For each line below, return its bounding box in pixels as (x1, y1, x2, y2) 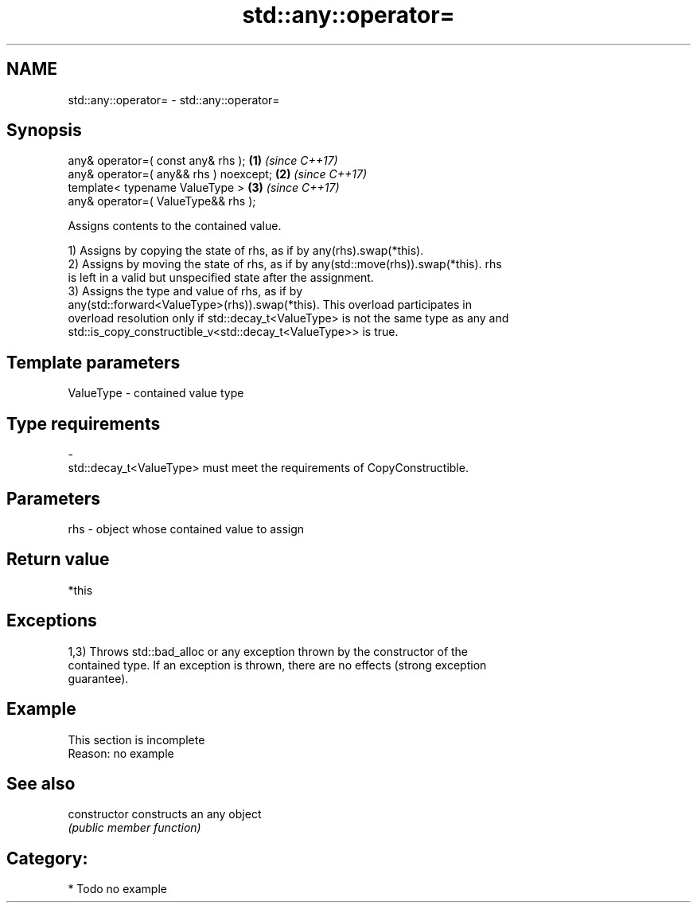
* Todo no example (68, 882, 167, 896)
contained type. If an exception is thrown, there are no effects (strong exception (68, 657, 487, 672)
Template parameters (6, 352, 181, 373)
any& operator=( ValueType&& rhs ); (68, 194, 256, 209)
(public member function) (68, 821, 201, 835)
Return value (6, 549, 110, 570)
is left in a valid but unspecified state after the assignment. (68, 271, 374, 285)
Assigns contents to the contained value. (68, 219, 282, 233)
